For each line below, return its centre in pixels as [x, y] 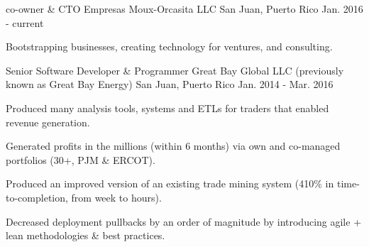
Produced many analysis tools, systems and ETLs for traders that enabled [167, 108]
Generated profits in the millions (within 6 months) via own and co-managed [173, 146]
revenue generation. [48, 122]
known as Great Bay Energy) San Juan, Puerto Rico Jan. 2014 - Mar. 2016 [170, 84]
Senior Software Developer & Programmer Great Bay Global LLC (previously [175, 70]
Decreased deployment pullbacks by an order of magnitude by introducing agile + [184, 221]
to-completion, [37, 197]
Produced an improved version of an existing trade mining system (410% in [170, 183]
